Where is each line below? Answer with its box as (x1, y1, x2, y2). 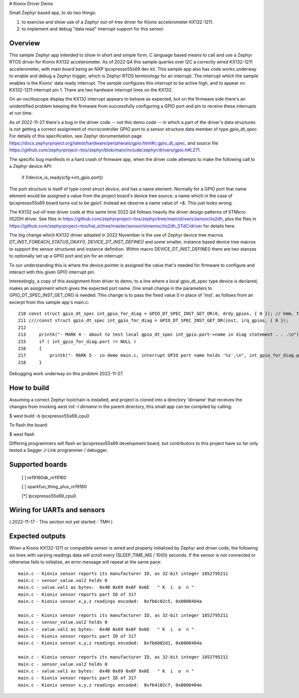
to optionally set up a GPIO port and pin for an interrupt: (9, 253, 124, 259)
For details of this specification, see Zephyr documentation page (9, 133, 142, 139)
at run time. (9, 110, 33, 116)
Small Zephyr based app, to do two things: (9, 10, 97, 16)
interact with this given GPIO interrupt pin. (9, 269, 96, 275)
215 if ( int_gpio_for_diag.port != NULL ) (18, 339, 137, 344)
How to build (9, 384, 49, 392)
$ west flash (9, 431, 35, 437)
